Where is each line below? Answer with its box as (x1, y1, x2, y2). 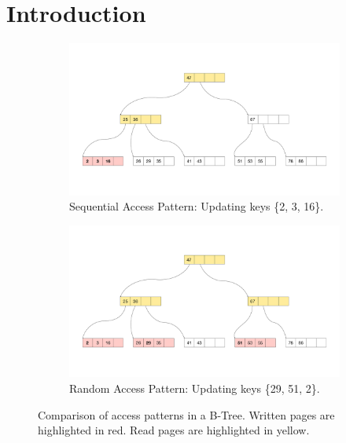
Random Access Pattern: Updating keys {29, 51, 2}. (69, 379, 320, 396)
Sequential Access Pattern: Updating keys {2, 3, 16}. (69, 198, 324, 214)
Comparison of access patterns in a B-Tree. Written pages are (38, 406, 335, 423)
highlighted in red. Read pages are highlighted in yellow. (38, 422, 310, 438)
